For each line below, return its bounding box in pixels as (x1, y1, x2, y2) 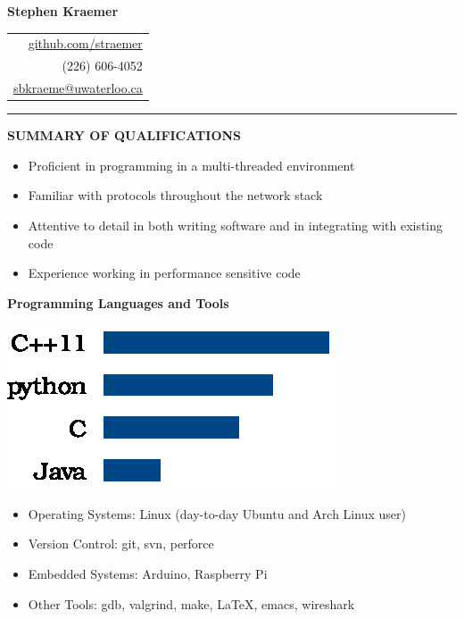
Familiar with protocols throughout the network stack (28, 186, 323, 205)
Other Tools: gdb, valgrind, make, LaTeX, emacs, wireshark (28, 594, 355, 613)
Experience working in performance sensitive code (28, 263, 301, 282)
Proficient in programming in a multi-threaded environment (28, 155, 355, 174)
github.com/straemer (28, 34, 143, 53)
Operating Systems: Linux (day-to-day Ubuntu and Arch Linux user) (28, 504, 406, 523)
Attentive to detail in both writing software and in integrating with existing (28, 215, 443, 234)
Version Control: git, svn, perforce (28, 534, 214, 553)
